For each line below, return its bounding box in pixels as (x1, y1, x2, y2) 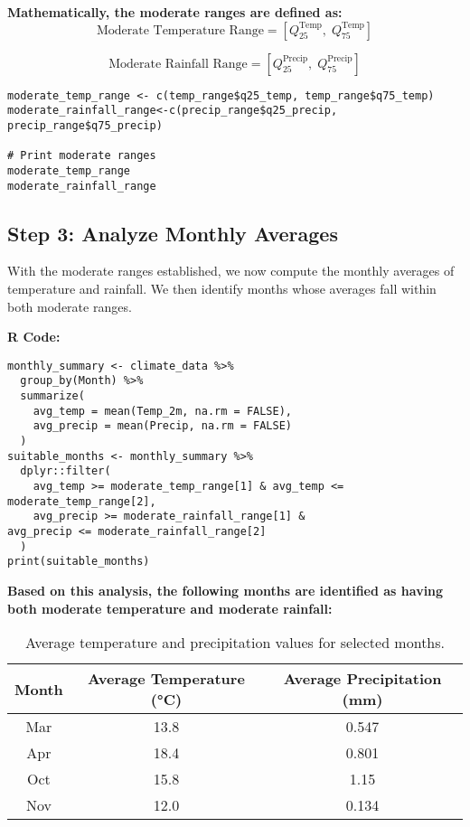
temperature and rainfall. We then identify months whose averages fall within (7, 278, 437, 297)
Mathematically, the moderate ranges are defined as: (7, 3, 343, 21)
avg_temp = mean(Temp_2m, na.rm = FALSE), (33, 404, 292, 418)
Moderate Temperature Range (96, 23, 264, 37)
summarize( (20, 390, 85, 403)
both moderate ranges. (7, 296, 132, 315)
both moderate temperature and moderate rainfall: (7, 598, 333, 617)
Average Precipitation (283, 668, 442, 690)
